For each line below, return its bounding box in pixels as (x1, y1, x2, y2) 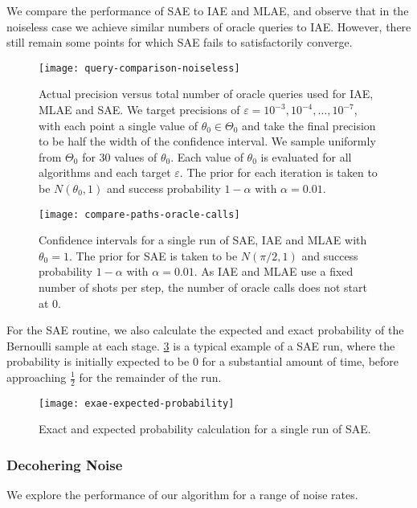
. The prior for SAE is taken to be (68, 247, 238, 264)
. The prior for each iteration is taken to (179, 164, 378, 181)
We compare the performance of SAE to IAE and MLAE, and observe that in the (6, 2, 409, 18)
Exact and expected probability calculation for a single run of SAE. (39, 420, 371, 437)
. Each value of (170, 148, 243, 165)
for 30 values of (82, 148, 157, 165)
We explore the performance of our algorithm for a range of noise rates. (6, 486, 358, 503)
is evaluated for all (260, 148, 352, 165)
